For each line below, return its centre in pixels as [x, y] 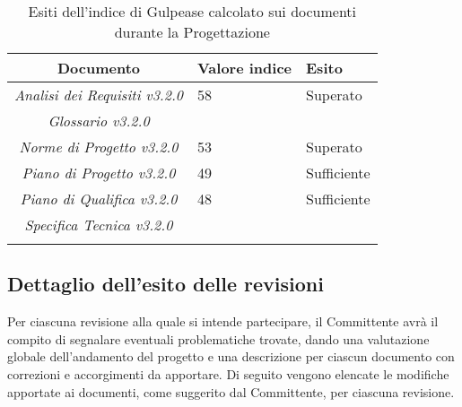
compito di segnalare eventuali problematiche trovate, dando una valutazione [218, 338]
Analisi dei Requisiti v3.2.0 [99, 95]
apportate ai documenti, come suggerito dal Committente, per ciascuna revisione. [231, 391]
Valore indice [244, 68]
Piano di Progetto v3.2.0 [99, 173]
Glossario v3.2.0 [99, 121]
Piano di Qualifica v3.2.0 [99, 199]
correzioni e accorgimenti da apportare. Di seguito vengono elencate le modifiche [228, 373]
